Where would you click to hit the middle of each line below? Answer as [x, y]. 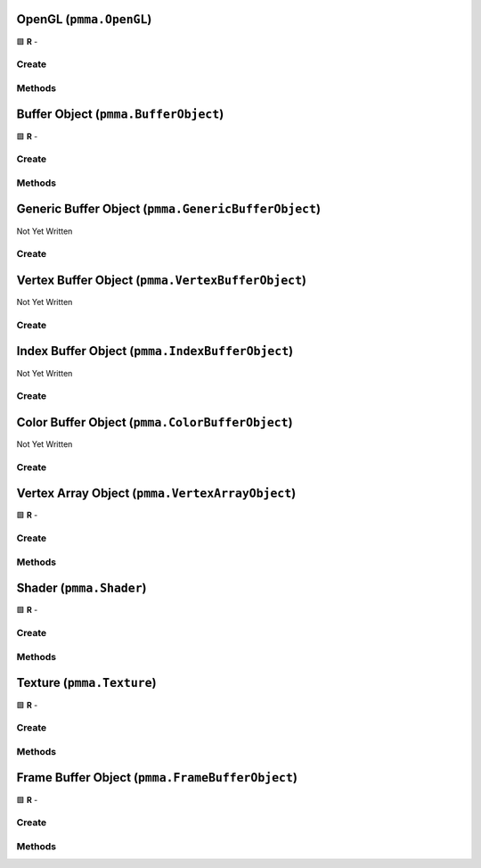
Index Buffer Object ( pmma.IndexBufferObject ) [155, 351]
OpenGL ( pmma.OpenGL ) [84, 19]
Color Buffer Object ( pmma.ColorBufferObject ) [155, 422]
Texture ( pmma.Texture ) [86, 683]
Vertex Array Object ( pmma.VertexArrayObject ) [156, 494]
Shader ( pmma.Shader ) [82, 588]
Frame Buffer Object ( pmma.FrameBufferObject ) [157, 777]
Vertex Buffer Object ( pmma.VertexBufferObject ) [162, 280]
